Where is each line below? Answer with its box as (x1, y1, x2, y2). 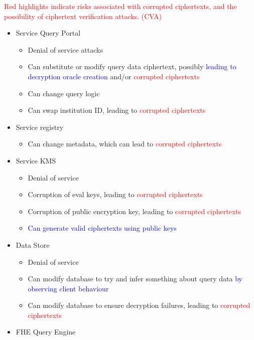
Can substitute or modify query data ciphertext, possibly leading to (28, 61, 236, 72)
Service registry (16, 121, 64, 132)
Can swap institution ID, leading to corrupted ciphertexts (28, 105, 206, 115)
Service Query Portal (16, 28, 81, 38)
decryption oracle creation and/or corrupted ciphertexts (28, 71, 200, 81)
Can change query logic (28, 88, 100, 98)
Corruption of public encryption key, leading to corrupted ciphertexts (28, 206, 241, 216)
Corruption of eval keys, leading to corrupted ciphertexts (28, 189, 203, 200)
